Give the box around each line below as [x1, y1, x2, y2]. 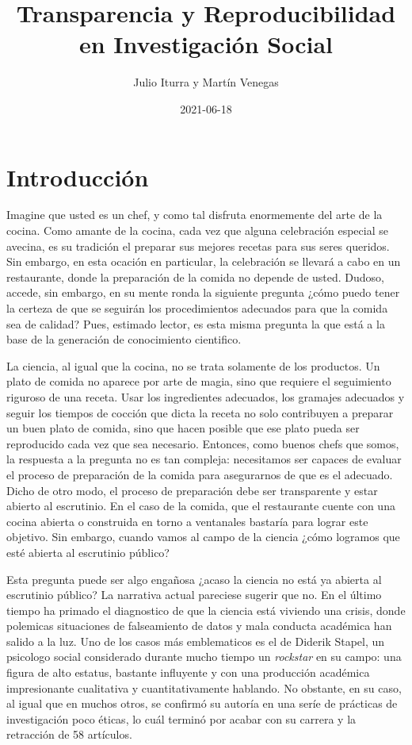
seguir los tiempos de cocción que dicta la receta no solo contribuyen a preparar [6, 404, 394, 421]
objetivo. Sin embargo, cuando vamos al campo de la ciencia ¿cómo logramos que [6, 528, 400, 545]
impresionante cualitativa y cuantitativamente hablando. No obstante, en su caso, [6, 679, 402, 696]
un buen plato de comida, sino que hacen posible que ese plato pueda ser [6, 420, 360, 436]
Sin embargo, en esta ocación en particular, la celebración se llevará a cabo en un [6, 253, 401, 270]
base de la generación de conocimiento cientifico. [6, 331, 242, 348]
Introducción [6, 160, 149, 193]
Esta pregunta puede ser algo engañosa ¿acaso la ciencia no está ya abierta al [6, 570, 382, 587]
